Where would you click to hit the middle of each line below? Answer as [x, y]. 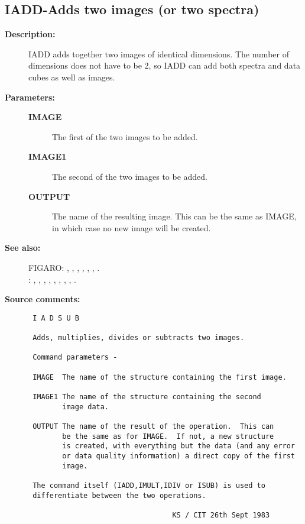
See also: [23, 248]
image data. [86, 407]
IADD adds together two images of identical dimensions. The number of [159, 54]
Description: [30, 34]
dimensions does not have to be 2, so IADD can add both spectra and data [165, 65]
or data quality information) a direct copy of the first [179, 456]
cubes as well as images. [72, 77]
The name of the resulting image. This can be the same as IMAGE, [174, 216]
